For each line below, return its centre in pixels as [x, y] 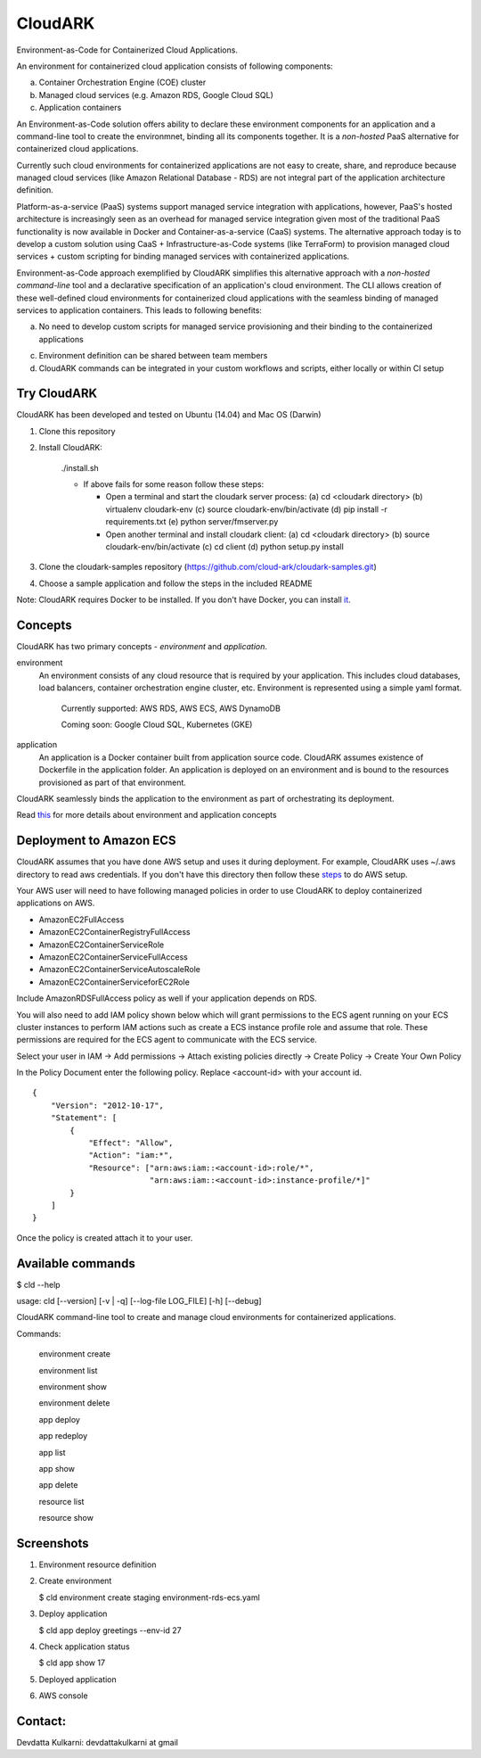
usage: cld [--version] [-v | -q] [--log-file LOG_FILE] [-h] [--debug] [139, 1301]
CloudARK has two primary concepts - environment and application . [142, 647]
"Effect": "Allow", [131, 1143]
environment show [73, 1387]
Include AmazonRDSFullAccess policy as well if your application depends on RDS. [167, 998]
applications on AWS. [56, 903]
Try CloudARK [57, 394]
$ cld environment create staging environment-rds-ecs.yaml [149, 1597]
